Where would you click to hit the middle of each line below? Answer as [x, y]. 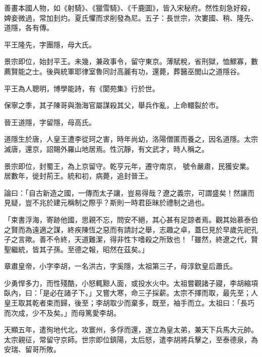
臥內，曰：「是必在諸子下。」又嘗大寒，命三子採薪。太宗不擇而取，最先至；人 [131, 293]
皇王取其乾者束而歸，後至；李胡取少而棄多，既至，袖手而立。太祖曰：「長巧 [129, 303]
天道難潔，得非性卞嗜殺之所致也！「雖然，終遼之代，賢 [166, 239]
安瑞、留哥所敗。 [32, 349]
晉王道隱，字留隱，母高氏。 [50, 122]
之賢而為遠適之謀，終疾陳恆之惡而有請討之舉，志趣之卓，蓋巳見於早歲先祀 [127, 229]
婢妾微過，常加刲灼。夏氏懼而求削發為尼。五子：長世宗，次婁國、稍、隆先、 [131, 17]
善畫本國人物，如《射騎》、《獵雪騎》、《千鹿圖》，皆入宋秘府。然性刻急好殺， [129, 8]
